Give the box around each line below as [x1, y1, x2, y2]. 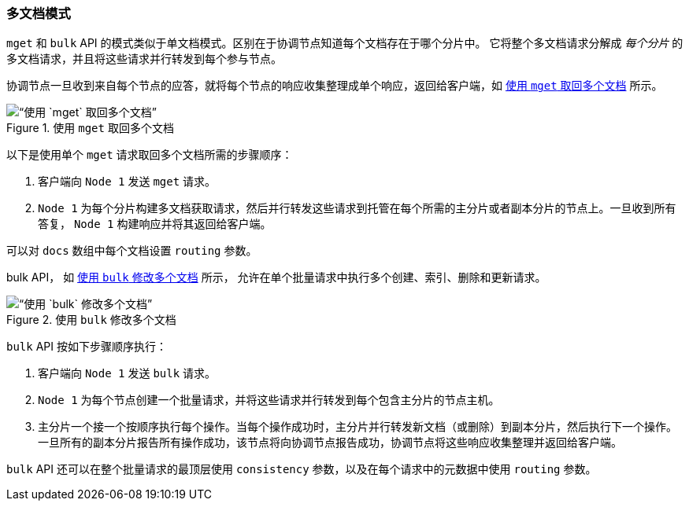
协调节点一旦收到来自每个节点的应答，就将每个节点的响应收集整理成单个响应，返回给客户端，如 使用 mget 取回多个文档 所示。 [6, 79, 663, 93]
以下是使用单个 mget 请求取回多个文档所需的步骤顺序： [6, 148, 293, 162]
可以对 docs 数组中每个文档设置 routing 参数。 [6, 244, 257, 258]
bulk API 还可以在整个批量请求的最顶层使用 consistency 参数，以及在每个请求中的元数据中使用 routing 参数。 [6, 462, 597, 476]
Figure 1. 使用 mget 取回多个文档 [6, 121, 174, 135]
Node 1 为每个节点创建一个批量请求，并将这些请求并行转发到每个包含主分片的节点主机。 [38, 393, 500, 407]
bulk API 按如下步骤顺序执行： [6, 340, 167, 354]
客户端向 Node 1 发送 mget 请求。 [38, 175, 217, 189]
